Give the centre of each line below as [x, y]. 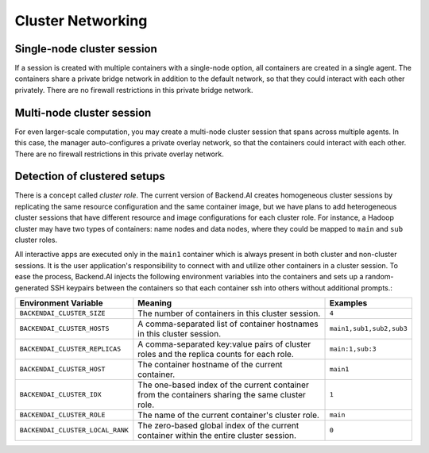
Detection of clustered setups [90, 177]
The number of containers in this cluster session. [229, 313]
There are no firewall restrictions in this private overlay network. [119, 154]
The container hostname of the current [210, 364]
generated [32, 288]
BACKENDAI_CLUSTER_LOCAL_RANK [74, 430]
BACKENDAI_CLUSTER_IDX [61, 395]
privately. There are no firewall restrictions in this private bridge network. [134, 90]
